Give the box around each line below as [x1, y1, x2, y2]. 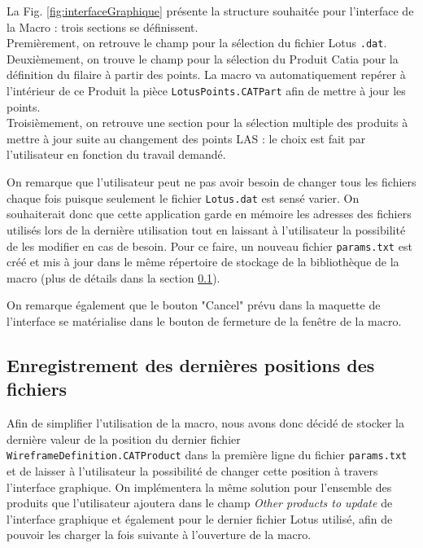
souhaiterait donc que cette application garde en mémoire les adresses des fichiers [7, 205, 412, 222]
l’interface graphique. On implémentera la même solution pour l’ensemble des [7, 478, 392, 495]
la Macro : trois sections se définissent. [7, 18, 198, 35]
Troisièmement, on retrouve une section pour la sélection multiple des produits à [7, 114, 408, 131]
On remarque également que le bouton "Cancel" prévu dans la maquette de [7, 296, 381, 313]
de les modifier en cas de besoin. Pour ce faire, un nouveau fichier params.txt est [7, 237, 412, 254]
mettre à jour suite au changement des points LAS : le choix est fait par [7, 129, 366, 147]
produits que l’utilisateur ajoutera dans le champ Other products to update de [7, 494, 393, 511]
